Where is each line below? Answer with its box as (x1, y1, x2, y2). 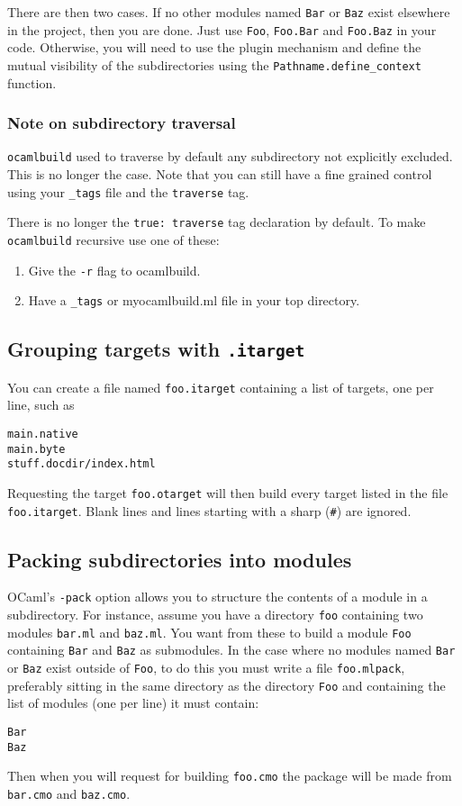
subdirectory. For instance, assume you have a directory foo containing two (7, 605, 423, 624)
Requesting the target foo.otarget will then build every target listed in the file (7, 483, 448, 502)
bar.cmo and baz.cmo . (7, 783, 131, 802)
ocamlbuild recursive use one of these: (7, 230, 220, 249)
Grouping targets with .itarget (7, 335, 305, 363)
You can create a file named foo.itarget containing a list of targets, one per (7, 377, 434, 396)
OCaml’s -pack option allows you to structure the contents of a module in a (7, 587, 428, 606)
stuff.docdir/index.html (7, 457, 156, 471)
